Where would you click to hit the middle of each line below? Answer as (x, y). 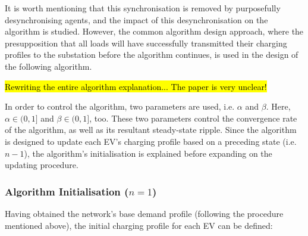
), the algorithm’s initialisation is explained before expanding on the (148, 153)
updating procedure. (42, 165)
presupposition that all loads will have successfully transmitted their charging (146, 43)
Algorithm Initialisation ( (67, 191)
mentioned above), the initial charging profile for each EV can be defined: (139, 225)
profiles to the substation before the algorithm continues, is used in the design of (152, 55)
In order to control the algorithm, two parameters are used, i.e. (120, 106)
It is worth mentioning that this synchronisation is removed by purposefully (143, 8)
